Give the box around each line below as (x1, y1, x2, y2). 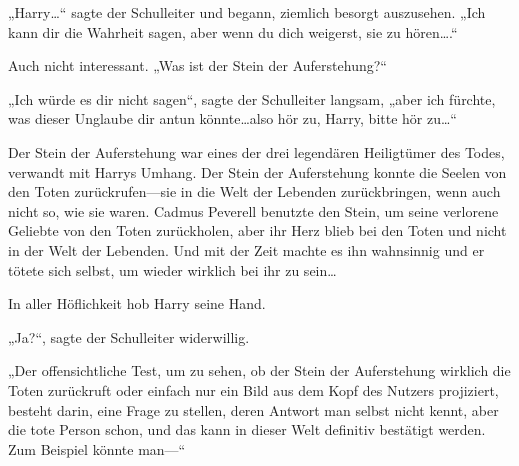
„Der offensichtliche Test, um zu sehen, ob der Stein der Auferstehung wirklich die (8, 360, 511, 381)
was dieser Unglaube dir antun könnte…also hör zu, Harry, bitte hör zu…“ (8, 108, 457, 129)
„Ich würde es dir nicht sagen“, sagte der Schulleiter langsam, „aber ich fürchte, (8, 88, 496, 109)
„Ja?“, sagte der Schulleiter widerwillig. (8, 326, 250, 347)
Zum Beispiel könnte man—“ (8, 438, 186, 459)
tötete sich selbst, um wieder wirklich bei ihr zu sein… (8, 259, 337, 280)
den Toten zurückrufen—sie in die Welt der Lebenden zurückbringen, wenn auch (8, 181, 501, 202)
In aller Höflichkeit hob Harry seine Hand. (8, 293, 266, 314)
